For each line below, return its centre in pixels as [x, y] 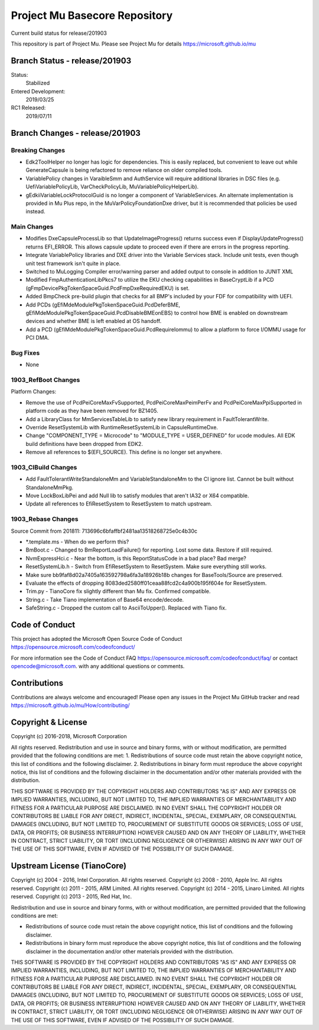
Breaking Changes [38, 150]
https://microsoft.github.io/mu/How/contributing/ [70, 705]
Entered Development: [38, 91]
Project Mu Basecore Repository [92, 15]
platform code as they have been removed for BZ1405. [92, 411]
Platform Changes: [34, 392]
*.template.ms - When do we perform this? [77, 542]
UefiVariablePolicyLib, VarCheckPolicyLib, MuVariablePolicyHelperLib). [112, 187]
